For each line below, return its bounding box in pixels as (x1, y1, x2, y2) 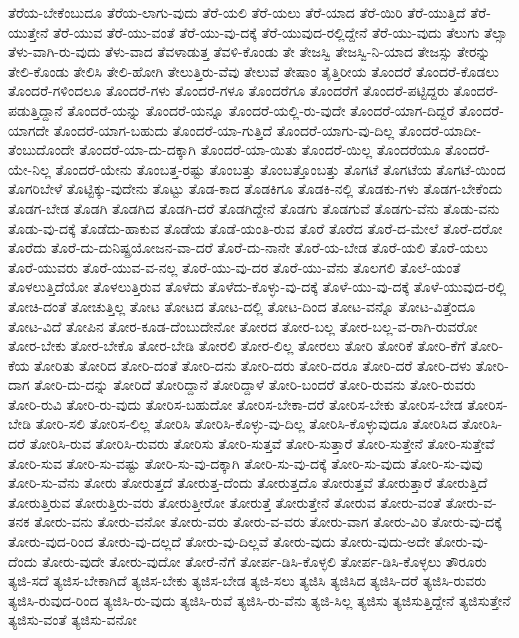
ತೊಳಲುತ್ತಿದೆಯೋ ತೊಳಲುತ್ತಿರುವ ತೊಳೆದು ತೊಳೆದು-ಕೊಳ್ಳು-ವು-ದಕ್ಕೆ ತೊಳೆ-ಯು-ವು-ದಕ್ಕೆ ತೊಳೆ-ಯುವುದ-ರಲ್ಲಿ (8, 276, 507, 297)
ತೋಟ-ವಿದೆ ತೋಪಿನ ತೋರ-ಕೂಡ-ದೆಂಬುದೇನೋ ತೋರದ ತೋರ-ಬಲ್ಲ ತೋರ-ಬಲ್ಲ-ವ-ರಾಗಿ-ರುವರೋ (8, 315, 478, 336)
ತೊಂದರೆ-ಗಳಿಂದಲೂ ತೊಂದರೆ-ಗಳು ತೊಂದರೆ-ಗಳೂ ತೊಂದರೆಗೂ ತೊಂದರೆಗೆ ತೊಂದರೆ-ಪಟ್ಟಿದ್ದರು (8, 80, 449, 101)
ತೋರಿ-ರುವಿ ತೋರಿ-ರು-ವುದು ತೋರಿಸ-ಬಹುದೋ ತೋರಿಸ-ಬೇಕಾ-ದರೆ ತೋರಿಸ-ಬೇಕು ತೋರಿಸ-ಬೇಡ (8, 393, 463, 414)
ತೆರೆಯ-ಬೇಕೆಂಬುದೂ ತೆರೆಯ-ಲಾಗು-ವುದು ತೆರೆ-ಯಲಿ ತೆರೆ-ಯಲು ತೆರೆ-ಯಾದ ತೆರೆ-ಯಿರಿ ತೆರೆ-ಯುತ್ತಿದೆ (8, 2, 466, 22)
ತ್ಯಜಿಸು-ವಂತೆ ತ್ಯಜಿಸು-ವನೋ (8, 609, 137, 630)
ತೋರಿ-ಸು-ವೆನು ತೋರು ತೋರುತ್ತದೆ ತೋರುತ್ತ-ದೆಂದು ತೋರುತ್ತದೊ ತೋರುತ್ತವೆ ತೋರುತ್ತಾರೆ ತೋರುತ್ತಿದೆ (8, 472, 488, 493)
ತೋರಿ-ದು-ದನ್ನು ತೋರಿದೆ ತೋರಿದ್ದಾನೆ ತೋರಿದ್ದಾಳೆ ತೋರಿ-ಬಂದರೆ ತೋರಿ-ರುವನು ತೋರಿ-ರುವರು (34, 374, 476, 395)
